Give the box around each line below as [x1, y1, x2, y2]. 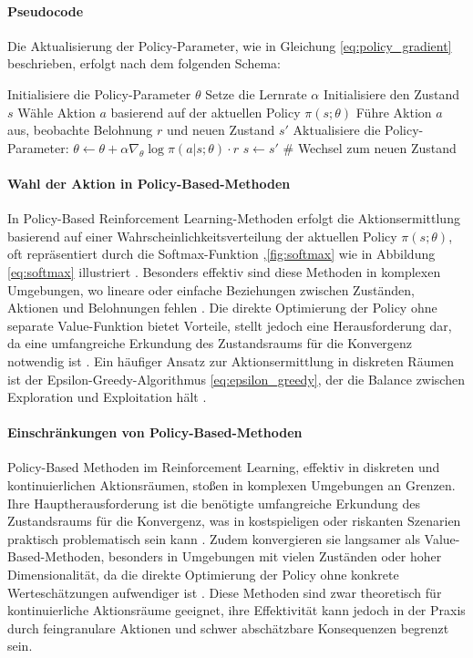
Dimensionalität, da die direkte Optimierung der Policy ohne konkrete [7, 565, 399, 584]
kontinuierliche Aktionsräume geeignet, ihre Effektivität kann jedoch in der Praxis [7, 601, 466, 620]
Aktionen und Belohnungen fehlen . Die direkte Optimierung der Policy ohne [7, 298, 437, 317]
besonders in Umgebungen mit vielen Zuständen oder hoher [108, 547, 442, 566]
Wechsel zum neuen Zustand [297, 138, 457, 157]
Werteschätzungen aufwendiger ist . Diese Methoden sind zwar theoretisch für [7, 582, 442, 601]
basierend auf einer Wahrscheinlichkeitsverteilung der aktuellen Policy [7, 226, 397, 245]
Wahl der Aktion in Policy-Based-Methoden [7, 173, 291, 192]
